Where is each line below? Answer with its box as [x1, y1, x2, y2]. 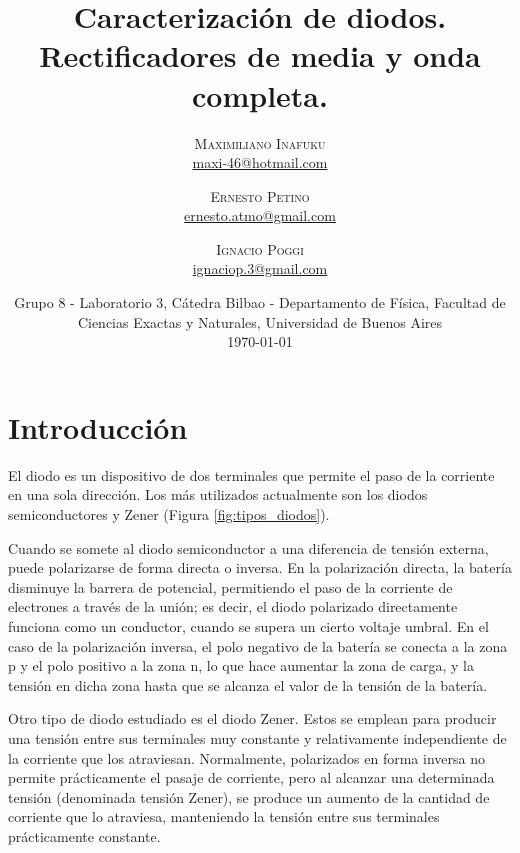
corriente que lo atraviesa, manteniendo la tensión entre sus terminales [8, 806, 440, 827]
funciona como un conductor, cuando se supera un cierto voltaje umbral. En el [8, 615, 489, 636]
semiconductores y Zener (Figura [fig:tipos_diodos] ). [8, 503, 330, 524]
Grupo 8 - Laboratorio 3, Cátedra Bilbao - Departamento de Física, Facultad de [14, 292, 506, 313]
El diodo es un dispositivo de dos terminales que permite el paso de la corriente [8, 464, 495, 485]
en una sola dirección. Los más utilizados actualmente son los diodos [8, 484, 428, 505]
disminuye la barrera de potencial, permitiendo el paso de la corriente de [8, 576, 453, 597]
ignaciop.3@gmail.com [192, 258, 328, 279]
